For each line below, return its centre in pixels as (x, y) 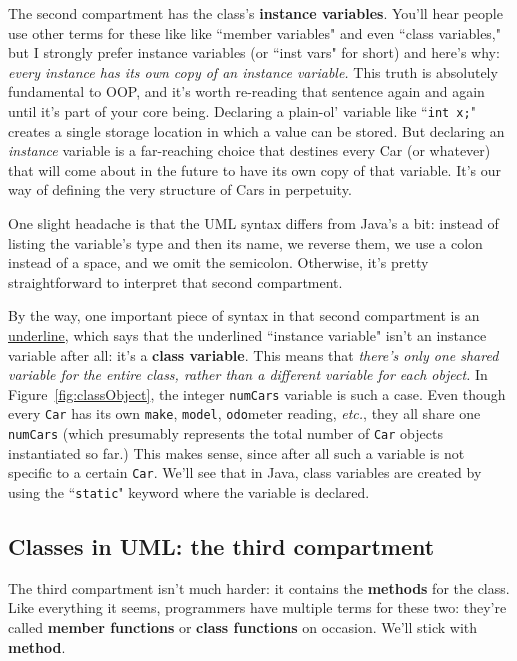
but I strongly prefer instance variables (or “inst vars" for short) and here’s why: (254, 52)
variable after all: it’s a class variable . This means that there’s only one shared (253, 354)
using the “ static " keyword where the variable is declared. (189, 491)
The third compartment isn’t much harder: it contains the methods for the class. (259, 587)
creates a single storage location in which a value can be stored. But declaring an (256, 130)
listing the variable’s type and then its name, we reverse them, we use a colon (245, 242)
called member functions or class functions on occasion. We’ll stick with (243, 627)
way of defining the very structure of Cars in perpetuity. (180, 189)
